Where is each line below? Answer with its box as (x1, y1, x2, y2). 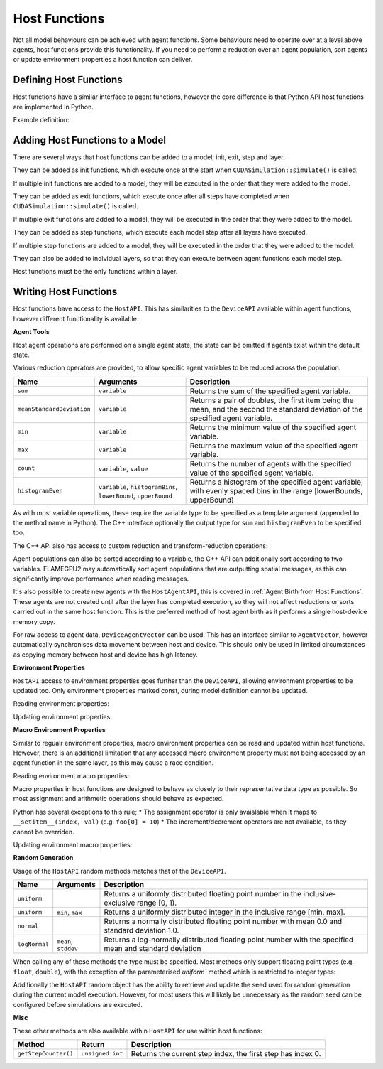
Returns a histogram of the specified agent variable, (189, 477, 363, 487)
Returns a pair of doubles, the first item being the (189, 395, 354, 405)
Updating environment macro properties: (13, 841, 133, 849)
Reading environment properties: (13, 699, 109, 708)
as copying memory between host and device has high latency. (13, 650, 198, 659)
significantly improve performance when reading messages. (13, 574, 189, 583)
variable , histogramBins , (98, 481, 178, 491)
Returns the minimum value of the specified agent (189, 422, 357, 432)
